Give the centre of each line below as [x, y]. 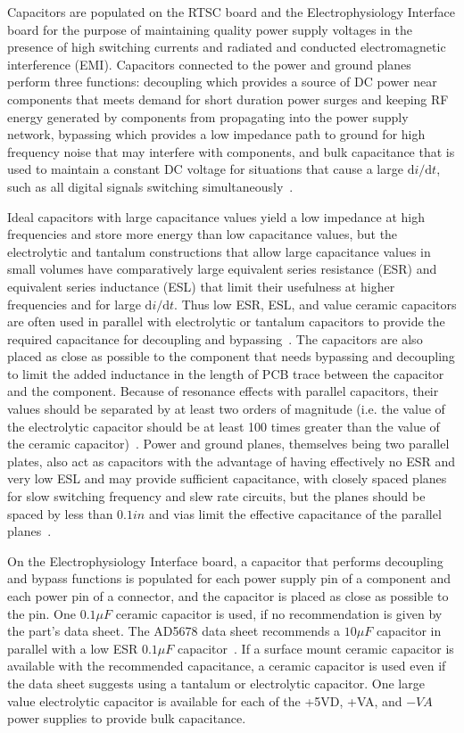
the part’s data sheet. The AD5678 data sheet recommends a [174, 631]
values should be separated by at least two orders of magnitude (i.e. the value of [226, 409]
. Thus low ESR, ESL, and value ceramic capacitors [315, 304]
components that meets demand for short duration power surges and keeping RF [228, 99]
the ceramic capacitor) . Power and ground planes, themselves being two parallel [228, 444]
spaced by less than [60, 513]
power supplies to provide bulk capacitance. [127, 718]
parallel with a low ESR [73, 648]
